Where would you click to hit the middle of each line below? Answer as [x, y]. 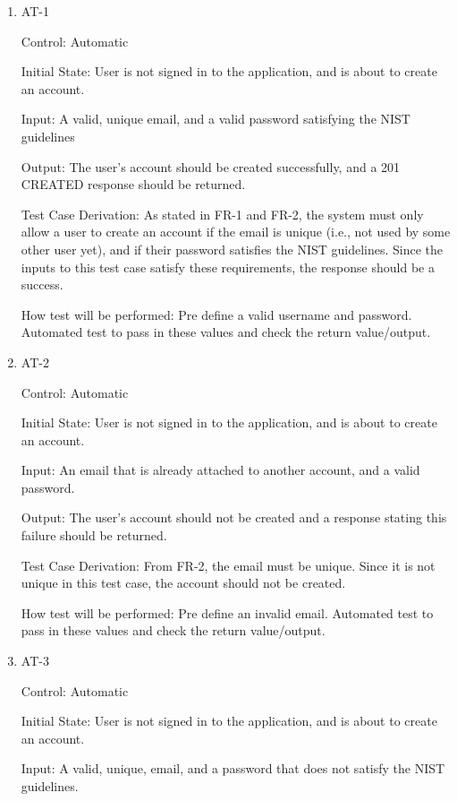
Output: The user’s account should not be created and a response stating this [234, 517]
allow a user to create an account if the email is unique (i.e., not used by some [236, 232]
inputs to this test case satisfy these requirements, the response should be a [228, 267]
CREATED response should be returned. [133, 184]
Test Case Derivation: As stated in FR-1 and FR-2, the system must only [222, 214]
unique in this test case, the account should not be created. [183, 583]
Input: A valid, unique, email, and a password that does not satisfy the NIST [233, 768]
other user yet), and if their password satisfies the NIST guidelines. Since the [232, 249]
